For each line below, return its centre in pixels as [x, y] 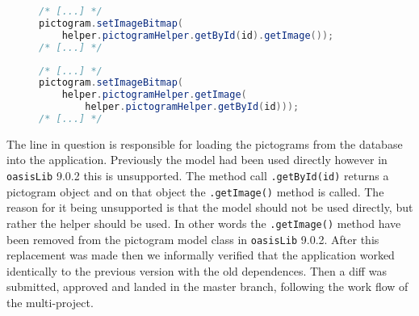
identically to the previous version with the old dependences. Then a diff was [197, 270]
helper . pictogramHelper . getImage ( [154, 95]
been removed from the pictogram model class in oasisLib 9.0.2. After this [193, 239]
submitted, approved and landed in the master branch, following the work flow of [207, 287]
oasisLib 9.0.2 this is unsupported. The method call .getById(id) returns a [198, 176]
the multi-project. [50, 303]
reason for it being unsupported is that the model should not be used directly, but [210, 207]
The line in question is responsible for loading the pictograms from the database [205, 143]
